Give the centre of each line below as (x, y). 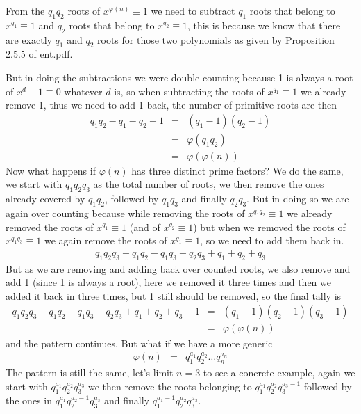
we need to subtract (193, 10)
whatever (83, 91)
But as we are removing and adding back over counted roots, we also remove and (178, 268)
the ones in (29, 400)
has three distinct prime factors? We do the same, (237, 170)
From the (25, 10)
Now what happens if (51, 170)
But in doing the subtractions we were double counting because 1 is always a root (179, 77)
